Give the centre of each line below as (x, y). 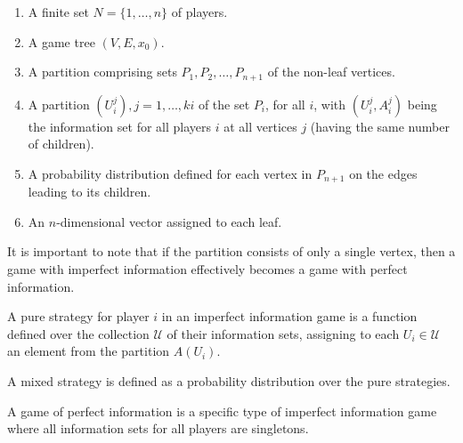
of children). (61, 144)
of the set (224, 104)
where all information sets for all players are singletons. (158, 428)
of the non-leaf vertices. (331, 72)
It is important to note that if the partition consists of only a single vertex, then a (231, 251)
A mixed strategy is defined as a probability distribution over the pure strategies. (229, 381)
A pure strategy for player (78, 316)
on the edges (383, 173)
